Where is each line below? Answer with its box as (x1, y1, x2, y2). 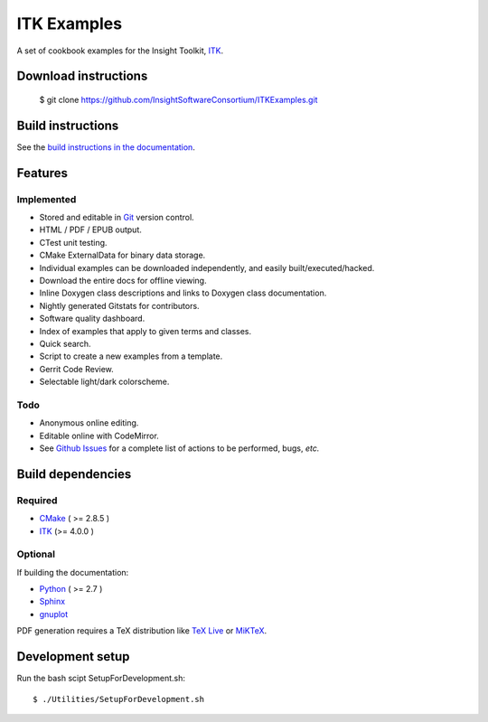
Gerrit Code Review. (39, 363, 115, 374)
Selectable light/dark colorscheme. (39, 376, 170, 388)
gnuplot (39, 608, 69, 619)
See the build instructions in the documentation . (16, 141, 196, 153)
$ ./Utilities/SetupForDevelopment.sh (33, 694, 205, 704)
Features (16, 165, 68, 181)
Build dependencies (16, 466, 132, 482)
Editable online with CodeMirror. (39, 430, 160, 441)
